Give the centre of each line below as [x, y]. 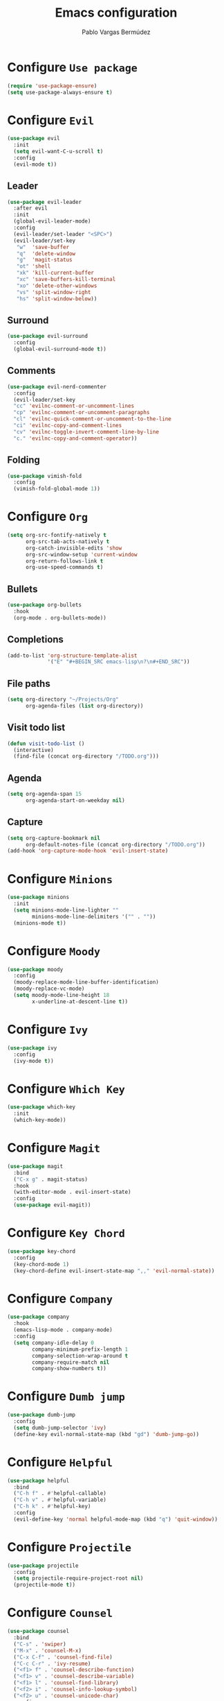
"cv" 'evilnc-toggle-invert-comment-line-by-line [86, 431]
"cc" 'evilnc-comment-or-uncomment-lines [74, 406]
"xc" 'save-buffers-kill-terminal [66, 280]
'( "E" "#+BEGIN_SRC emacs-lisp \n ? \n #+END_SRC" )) [119, 662]
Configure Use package [73, 67]
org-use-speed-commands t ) [64, 567]
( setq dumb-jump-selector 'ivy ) [60, 1428]
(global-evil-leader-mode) [52, 221]
